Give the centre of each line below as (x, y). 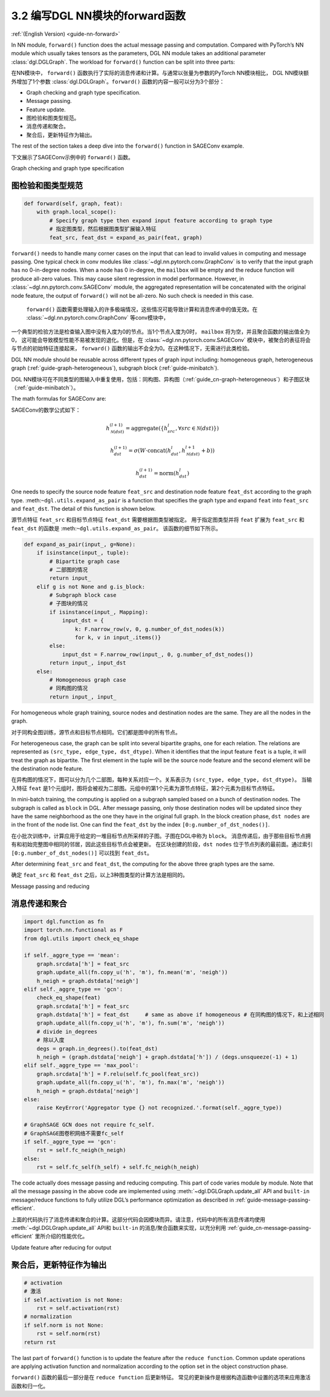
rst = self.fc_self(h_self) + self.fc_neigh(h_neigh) (118, 1167)
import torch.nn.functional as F (73, 930)
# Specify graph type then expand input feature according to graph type (161, 220)
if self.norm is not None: (64, 1325)
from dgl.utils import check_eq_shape (81, 938)
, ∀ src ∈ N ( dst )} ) (197, 429)
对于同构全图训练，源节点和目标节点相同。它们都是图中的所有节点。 (96, 732)
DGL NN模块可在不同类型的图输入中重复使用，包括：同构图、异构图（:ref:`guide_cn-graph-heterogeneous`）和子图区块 (160, 379)
